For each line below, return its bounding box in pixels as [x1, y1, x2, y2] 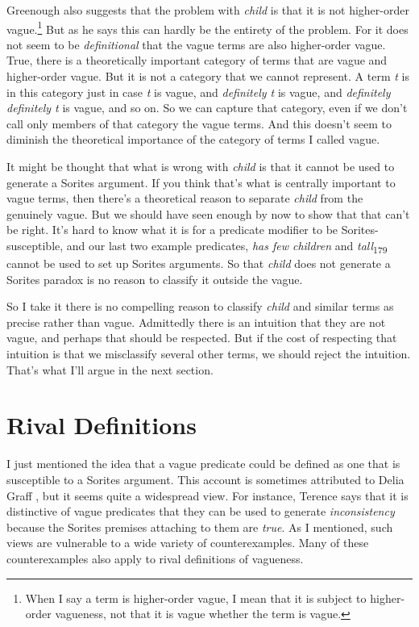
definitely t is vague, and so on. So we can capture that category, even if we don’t [6, 99, 408, 116]
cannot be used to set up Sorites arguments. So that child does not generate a [6, 255, 391, 272]
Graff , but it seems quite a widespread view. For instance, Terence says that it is [6, 487, 409, 504]
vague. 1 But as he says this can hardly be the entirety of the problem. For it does [6, 18, 409, 37]
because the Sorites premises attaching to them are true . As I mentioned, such [6, 518, 393, 535]
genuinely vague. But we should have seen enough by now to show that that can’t [6, 205, 410, 222]
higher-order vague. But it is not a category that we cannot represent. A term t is [6, 68, 409, 85]
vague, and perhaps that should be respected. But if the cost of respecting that [6, 329, 397, 346]
